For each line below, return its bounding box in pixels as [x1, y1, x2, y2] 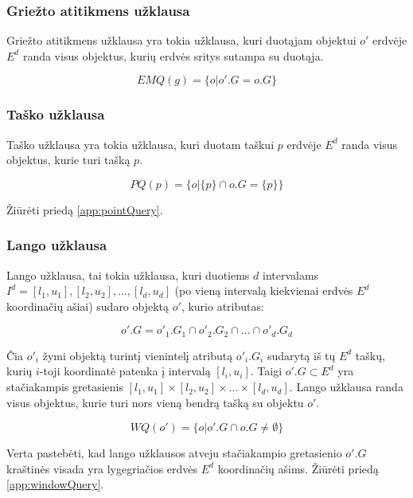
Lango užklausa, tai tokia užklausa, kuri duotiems [6, 266, 250, 283]
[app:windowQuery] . [6, 476, 104, 492]
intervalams [262, 266, 319, 283]
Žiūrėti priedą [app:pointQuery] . [6, 201, 163, 218]
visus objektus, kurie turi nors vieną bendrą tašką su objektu [6, 394, 304, 410]
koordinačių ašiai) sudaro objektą [6, 297, 169, 314]
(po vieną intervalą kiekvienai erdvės [174, 282, 353, 299]
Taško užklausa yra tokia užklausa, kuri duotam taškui [6, 135, 275, 152]
